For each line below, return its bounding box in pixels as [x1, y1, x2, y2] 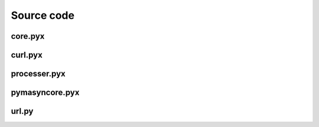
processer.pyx [11, 69, 66, 79]
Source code [11, 9, 75, 22]
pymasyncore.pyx [11, 88, 80, 98]
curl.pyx [11, 50, 43, 60]
